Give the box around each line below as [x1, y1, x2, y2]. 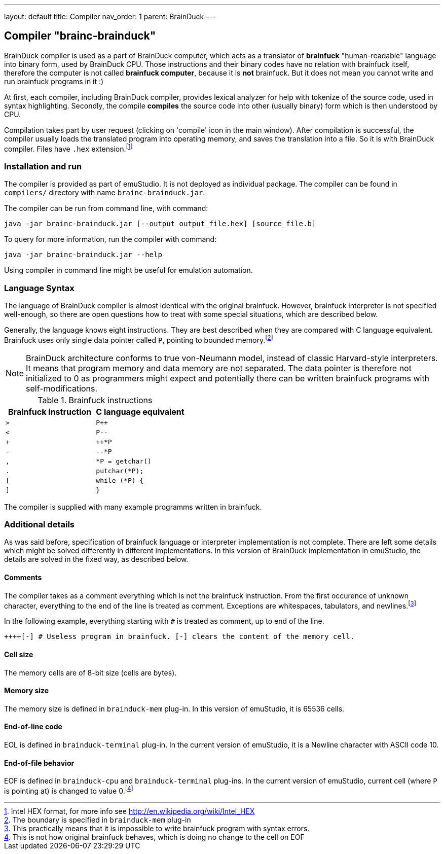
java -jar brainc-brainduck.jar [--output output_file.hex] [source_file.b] [4, 220, 316, 228]
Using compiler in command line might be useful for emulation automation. [4, 266, 253, 275]
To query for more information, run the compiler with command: [4, 235, 217, 244]
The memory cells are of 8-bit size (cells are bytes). [4, 668, 177, 677]
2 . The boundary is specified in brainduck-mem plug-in [4, 815, 191, 824]
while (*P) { [96, 476, 144, 484]
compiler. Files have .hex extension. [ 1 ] [4, 143, 133, 153]
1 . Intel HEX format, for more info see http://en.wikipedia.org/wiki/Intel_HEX [4, 806, 255, 815]
